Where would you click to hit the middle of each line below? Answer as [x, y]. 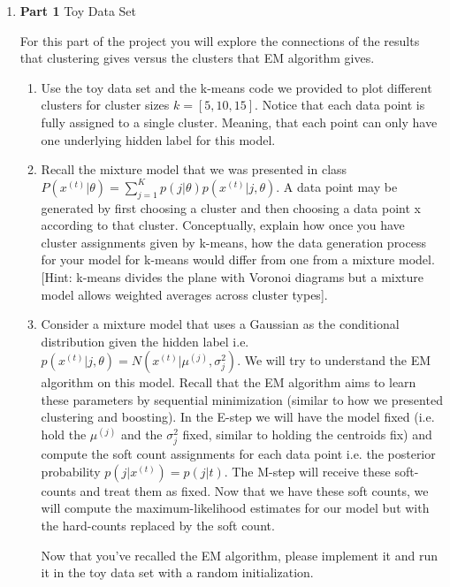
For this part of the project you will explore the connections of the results [220, 40]
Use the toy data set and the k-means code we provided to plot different [236, 87]
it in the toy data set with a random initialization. [177, 572]
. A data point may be [337, 186]
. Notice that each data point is [340, 105]
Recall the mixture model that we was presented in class [194, 169]
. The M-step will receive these [307, 471]
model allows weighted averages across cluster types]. [184, 294]
